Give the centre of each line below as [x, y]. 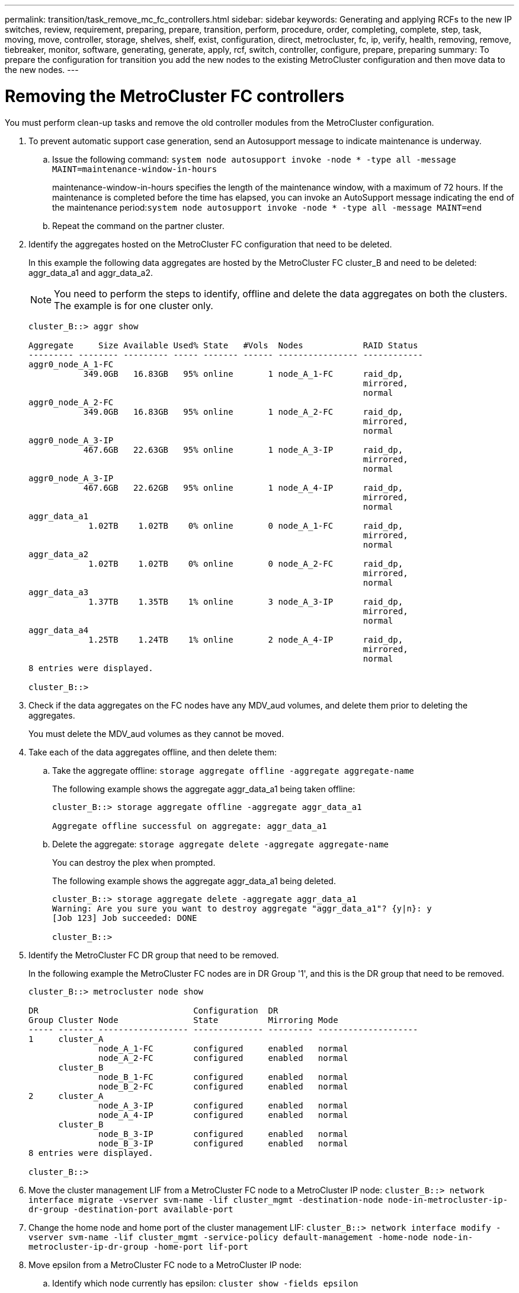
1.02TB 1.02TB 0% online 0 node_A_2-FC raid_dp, [246, 563]
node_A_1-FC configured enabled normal [223, 1048]
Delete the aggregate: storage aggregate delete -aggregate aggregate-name [221, 844]
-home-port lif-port [201, 1246]
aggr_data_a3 [59, 592]
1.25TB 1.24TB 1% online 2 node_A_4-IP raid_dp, [246, 639]
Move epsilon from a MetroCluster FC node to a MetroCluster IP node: [165, 1265]
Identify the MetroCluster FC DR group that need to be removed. [154, 955]
